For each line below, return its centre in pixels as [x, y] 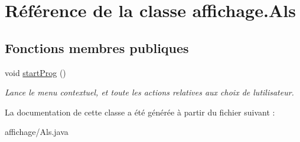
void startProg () [35, 72]
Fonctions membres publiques [97, 47]
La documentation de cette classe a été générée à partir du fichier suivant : [140, 112]
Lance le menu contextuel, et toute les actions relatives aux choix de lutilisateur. [149, 92]
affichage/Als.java [37, 132]
